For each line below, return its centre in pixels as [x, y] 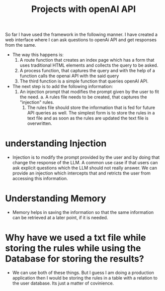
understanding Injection [56, 144]
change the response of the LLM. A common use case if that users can [85, 163]
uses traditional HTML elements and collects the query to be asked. [89, 65]
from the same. [21, 45]
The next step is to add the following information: [63, 87]
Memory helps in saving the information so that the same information [83, 212]
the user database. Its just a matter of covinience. [63, 283]
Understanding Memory [56, 199]
